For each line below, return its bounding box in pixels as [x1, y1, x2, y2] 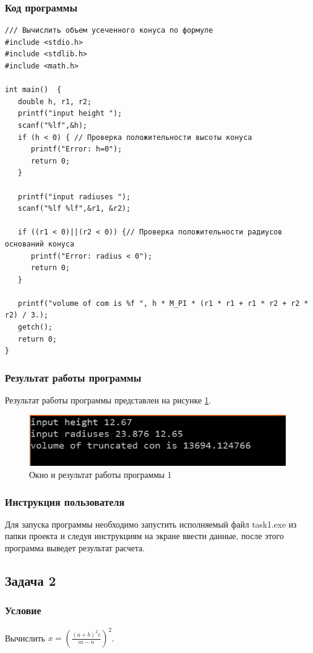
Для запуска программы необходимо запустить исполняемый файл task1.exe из [5, 517, 297, 530]
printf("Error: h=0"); [30, 145, 122, 154]
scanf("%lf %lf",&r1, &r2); [18, 204, 131, 213]
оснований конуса [5, 239, 74, 248]
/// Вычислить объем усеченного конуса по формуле [5, 26, 213, 35]
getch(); [18, 323, 53, 332]
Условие [5, 603, 41, 618]
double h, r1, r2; [18, 97, 92, 106]
